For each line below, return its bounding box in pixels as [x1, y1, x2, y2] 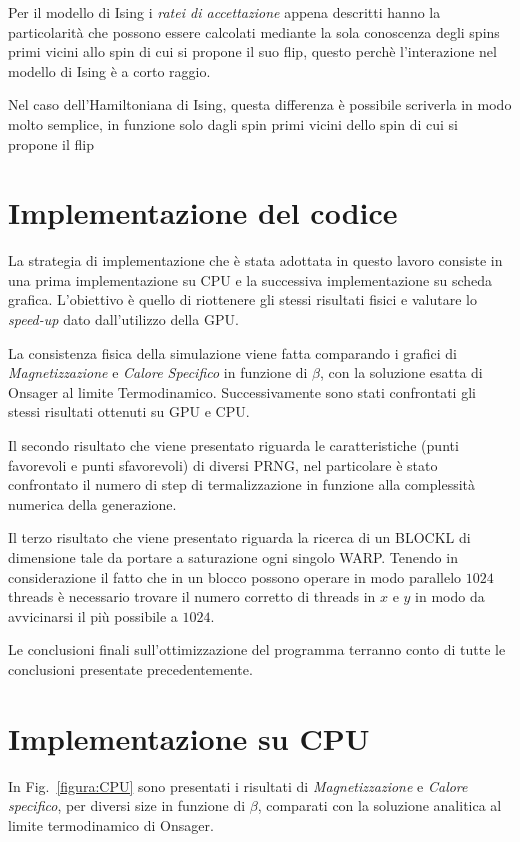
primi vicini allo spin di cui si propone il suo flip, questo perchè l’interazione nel [8, 41, 497, 62]
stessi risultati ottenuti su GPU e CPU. [8, 401, 250, 422]
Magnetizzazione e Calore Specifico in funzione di [8, 362, 308, 383]
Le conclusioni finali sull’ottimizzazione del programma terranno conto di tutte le [8, 639, 506, 660]
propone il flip [8, 133, 95, 154]
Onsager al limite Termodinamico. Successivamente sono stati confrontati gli [8, 381, 476, 402]
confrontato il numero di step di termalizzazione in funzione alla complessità [8, 474, 476, 495]
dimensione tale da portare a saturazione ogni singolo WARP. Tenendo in [8, 547, 458, 567]
